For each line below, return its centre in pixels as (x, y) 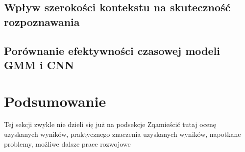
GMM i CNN (39, 64)
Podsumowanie (55, 101)
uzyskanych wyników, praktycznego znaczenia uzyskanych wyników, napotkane (122, 134)
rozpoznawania (42, 21)
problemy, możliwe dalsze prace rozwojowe (67, 143)
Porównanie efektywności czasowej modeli (112, 50)
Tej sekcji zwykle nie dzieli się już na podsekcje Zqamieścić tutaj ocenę (110, 124)
